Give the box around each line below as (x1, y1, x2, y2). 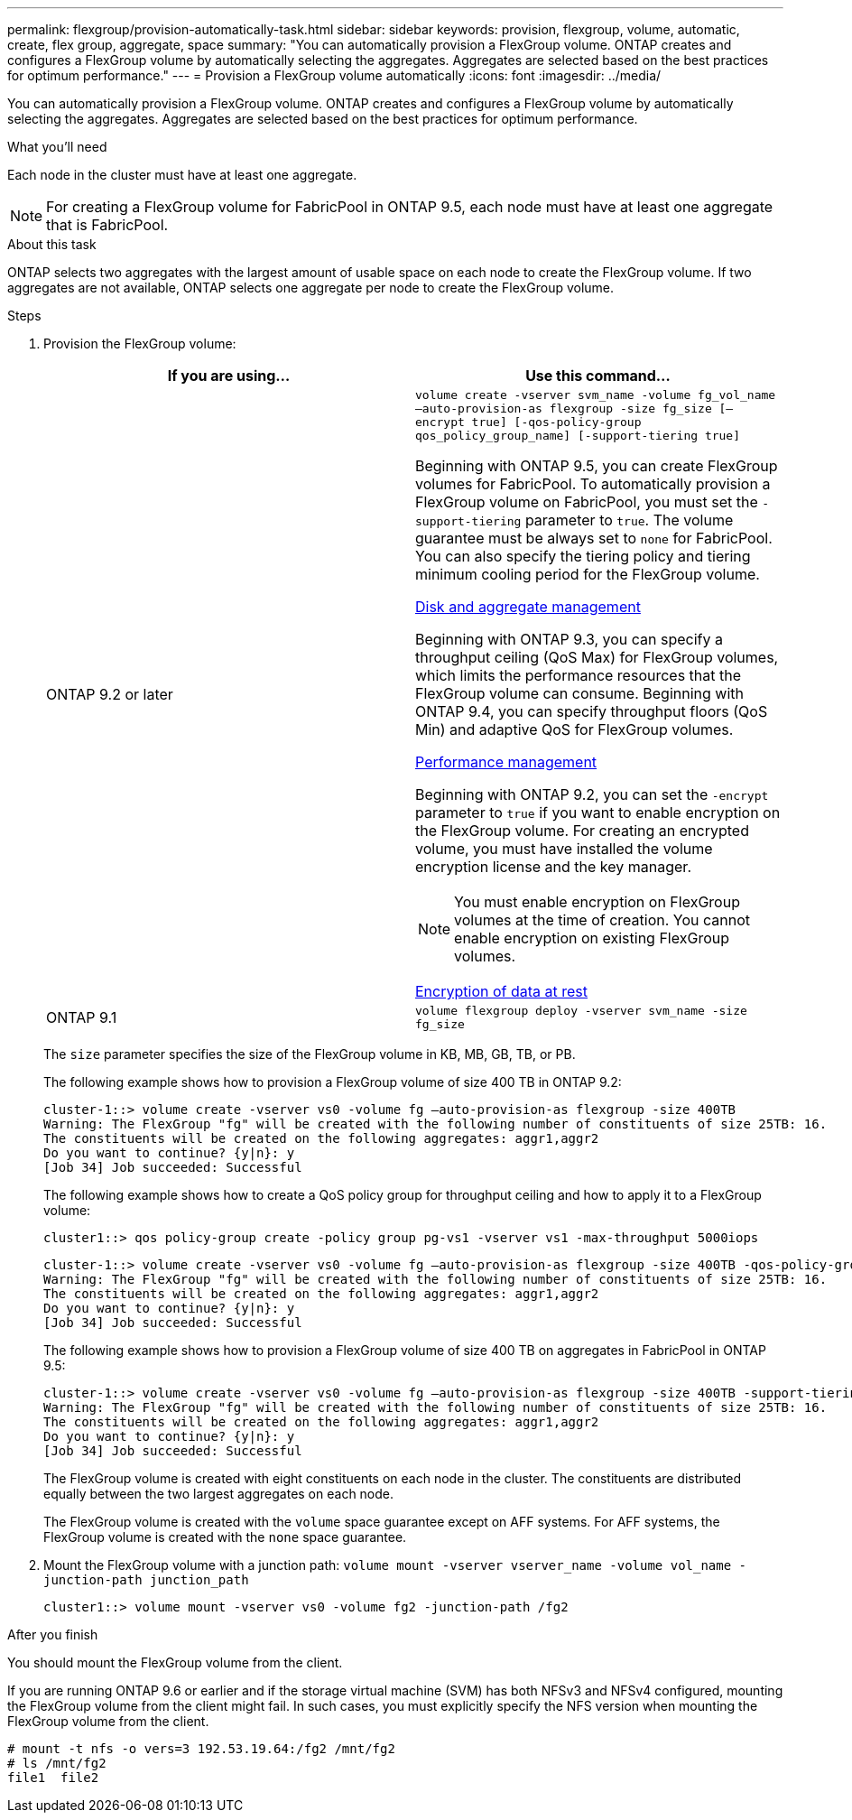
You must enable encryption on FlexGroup (454, 893, 740, 911)
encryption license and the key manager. (415, 858, 691, 876)
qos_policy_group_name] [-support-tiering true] (415, 429, 741, 442)
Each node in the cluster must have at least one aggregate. (7, 167, 357, 182)
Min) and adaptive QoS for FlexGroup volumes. (415, 720, 734, 738)
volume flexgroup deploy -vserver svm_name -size (415, 1004, 747, 1017)
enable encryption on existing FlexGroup (454, 929, 729, 947)
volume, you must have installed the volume (415, 840, 713, 858)
